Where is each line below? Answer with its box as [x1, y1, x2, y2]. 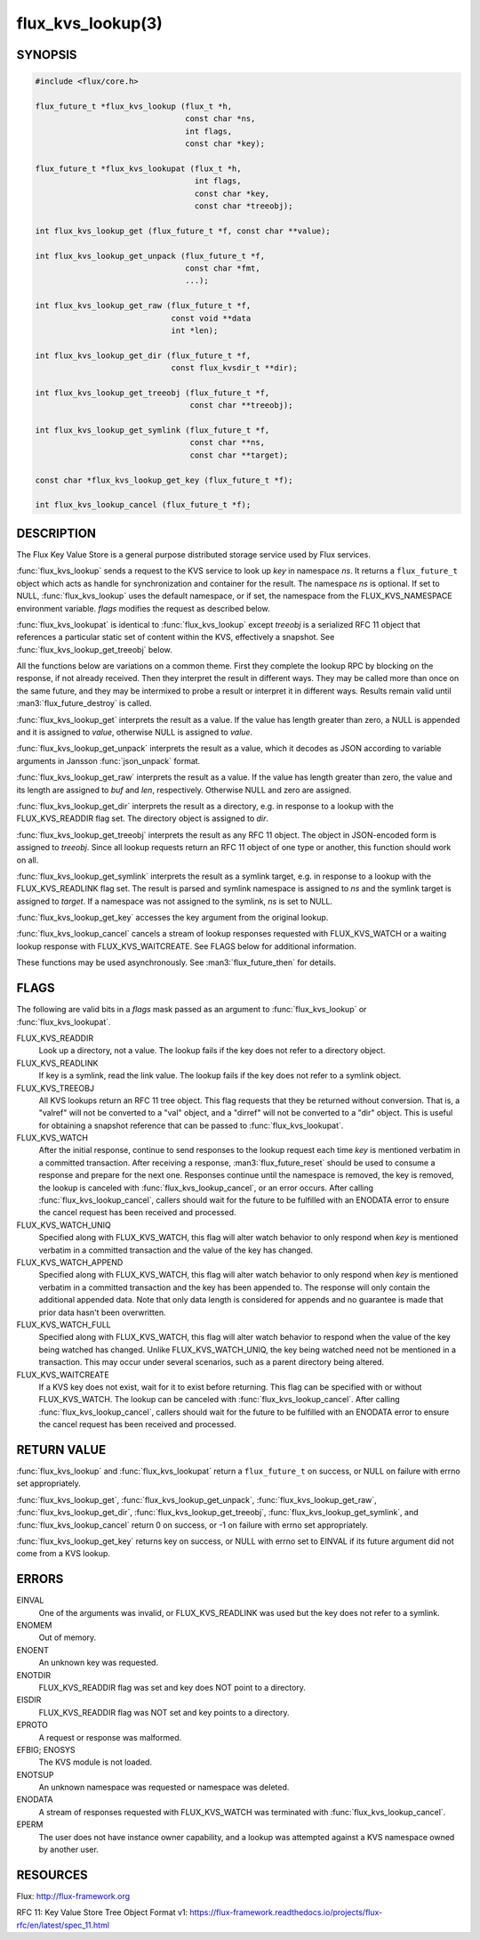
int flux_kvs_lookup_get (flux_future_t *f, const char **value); [35, 225, 331, 236]
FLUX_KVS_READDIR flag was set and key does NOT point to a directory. [38, 1682, 307, 1692]
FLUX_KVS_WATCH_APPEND [16, 1256, 124, 1268]
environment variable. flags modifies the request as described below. [16, 603, 270, 613]
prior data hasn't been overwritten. [38, 1307, 166, 1318]
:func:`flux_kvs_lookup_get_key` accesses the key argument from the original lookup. [16, 913, 329, 923]
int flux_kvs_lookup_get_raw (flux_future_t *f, [35, 301, 252, 311]
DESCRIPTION [16, 525, 97, 540]
